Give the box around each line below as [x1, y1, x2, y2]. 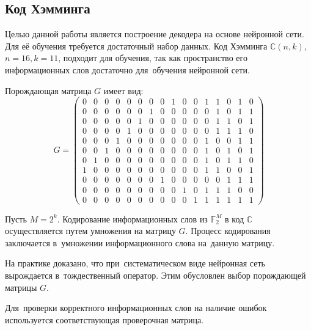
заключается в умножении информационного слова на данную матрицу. [5, 236, 275, 249]
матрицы [5, 280, 37, 293]
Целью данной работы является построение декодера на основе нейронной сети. [5, 28, 304, 40]
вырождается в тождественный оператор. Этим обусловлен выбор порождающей [5, 268, 306, 281]
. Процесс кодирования [185, 224, 271, 237]
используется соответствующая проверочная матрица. [5, 313, 204, 326]
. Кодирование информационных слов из [57, 212, 208, 225]
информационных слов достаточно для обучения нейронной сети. [5, 63, 250, 76]
